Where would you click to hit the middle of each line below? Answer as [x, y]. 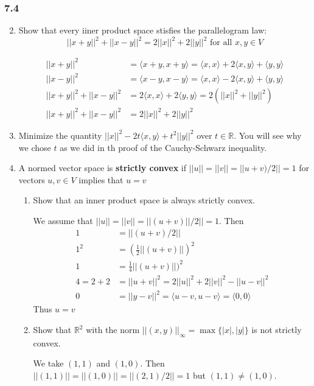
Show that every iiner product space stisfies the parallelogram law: [143, 30]
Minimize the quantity [60, 135]
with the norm [113, 330]
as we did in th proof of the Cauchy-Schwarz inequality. [163, 147]
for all [221, 43]
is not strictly [277, 330]
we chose [35, 147]
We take [48, 363]
